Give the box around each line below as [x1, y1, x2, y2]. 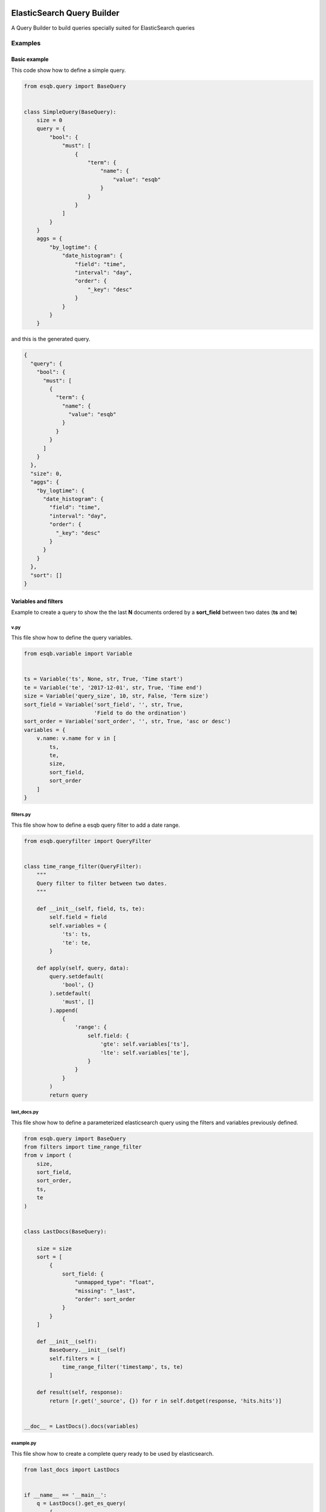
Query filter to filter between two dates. [36, 880, 167, 887]
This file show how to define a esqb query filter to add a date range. [11, 821, 181, 829]
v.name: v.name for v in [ [36, 735, 117, 742]
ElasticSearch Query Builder [11, 8, 120, 18]
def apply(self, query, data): [36, 965, 129, 971]
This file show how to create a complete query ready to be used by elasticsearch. [11, 1450, 214, 1457]
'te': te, [62, 939, 91, 946]
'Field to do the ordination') [94, 709, 187, 716]
